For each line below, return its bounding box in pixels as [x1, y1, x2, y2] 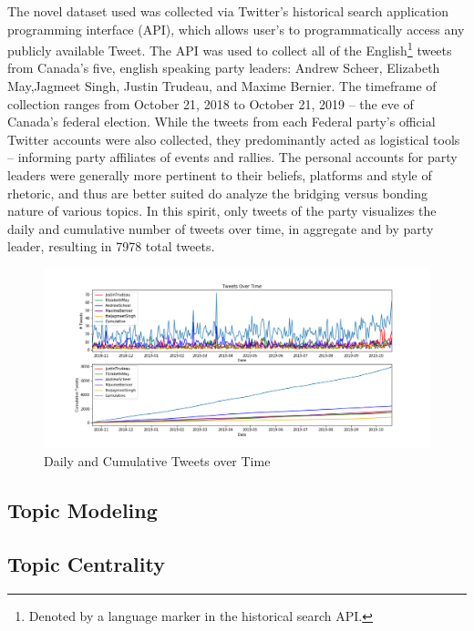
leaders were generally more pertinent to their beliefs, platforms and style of [7, 166, 432, 184]
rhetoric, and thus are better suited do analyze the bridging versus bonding [7, 183, 428, 202]
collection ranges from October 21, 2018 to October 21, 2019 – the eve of [7, 94, 414, 113]
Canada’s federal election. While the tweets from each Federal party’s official [7, 112, 436, 131]
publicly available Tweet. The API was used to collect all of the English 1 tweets [7, 38, 452, 59]
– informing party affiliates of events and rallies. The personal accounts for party [7, 148, 458, 167]
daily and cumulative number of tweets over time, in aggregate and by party [7, 219, 434, 238]
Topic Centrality [7, 549, 165, 577]
